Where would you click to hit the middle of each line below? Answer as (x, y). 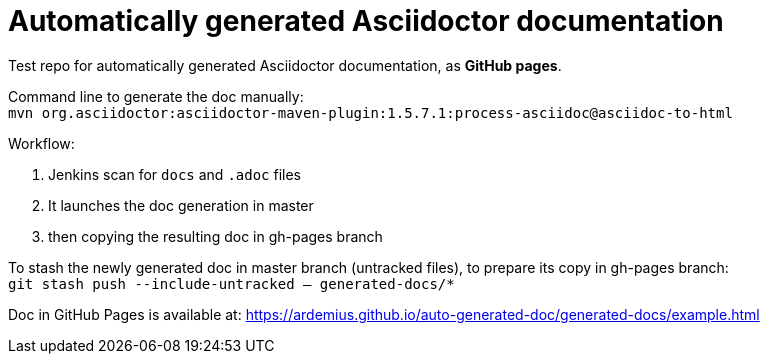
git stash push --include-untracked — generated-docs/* (231, 283)
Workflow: (41, 143)
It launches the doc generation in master (181, 205)
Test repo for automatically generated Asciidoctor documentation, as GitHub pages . (285, 65)
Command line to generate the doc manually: (156, 96)
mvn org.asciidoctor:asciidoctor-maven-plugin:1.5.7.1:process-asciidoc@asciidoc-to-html (370, 112)
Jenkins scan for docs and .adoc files (174, 174)
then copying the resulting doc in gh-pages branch (215, 236)
